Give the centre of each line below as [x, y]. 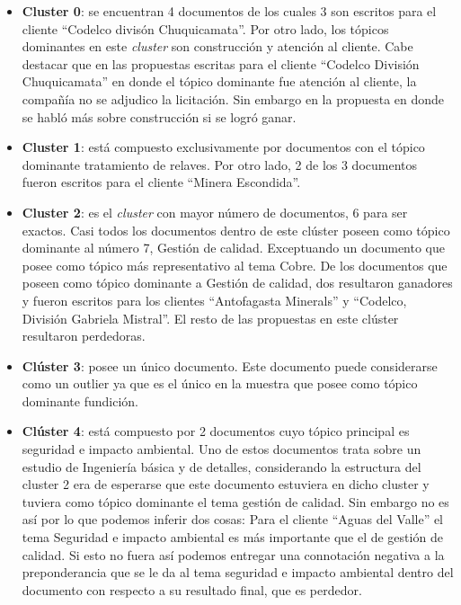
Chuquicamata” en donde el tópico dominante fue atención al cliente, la [219, 81]
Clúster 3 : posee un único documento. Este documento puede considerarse [230, 365]
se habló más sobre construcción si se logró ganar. [159, 116]
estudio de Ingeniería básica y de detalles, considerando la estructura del [222, 466]
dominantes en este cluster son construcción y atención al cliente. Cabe [217, 46]
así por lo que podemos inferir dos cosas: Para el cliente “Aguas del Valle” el [233, 519]
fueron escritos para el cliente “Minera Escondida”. [161, 182]
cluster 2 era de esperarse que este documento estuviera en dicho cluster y [226, 484]
